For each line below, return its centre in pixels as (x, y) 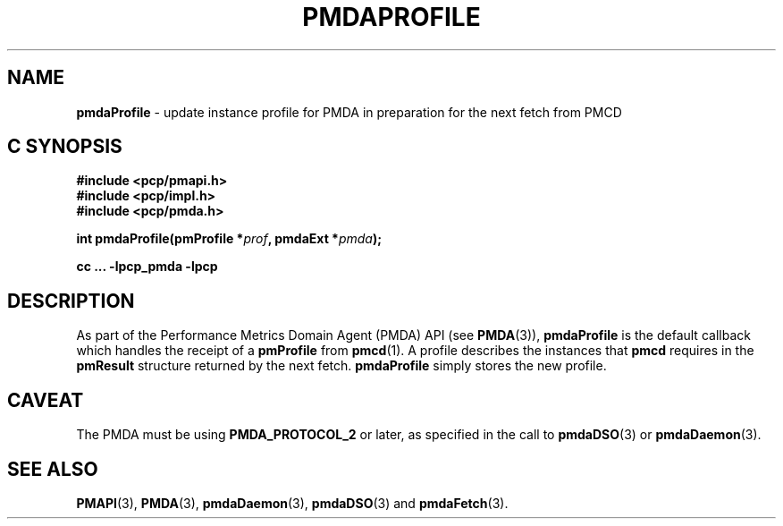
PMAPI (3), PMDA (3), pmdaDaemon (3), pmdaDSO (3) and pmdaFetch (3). (292, 503)
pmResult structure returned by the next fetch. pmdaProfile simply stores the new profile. (341, 366)
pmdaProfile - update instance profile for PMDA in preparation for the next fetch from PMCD (349, 112)
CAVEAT (46, 400)
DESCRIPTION (71, 301)
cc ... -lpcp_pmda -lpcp (147, 267)
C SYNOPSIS (65, 147)
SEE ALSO (53, 469)
